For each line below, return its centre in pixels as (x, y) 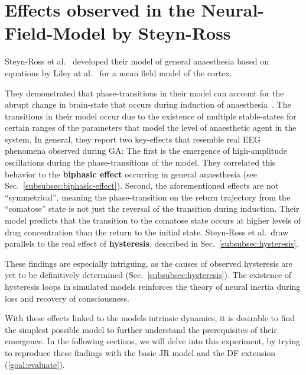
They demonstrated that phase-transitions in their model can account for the (144, 93)
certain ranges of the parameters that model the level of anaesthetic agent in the (151, 127)
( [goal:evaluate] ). (35, 364)
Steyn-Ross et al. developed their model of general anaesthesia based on (137, 61)
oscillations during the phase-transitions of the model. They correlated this (140, 162)
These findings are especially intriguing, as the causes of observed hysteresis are (149, 263)
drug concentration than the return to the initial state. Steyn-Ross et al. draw (147, 232)
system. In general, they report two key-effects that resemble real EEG (133, 139)
